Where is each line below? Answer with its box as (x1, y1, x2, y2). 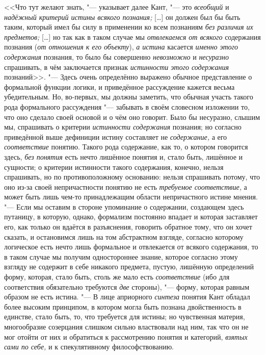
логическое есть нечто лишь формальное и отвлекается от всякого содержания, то (4, 241, 258, 252)
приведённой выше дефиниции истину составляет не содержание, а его (4, 131, 227, 142)
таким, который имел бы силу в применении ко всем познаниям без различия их (4, 21, 253, 32)
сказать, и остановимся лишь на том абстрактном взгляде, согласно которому (4, 231, 244, 242)
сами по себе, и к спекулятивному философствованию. (4, 341, 174, 352)
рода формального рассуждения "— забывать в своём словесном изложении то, (4, 101, 250, 112)
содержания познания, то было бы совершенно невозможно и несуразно (4, 51, 229, 62)
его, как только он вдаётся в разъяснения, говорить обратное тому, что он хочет (4, 221, 252, 232)
